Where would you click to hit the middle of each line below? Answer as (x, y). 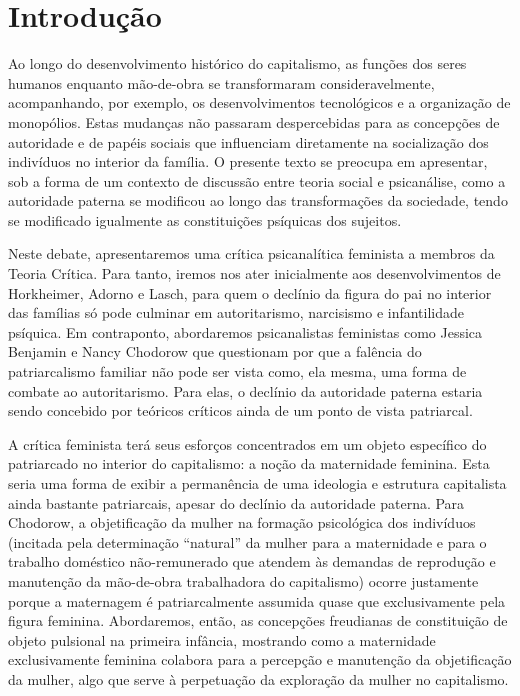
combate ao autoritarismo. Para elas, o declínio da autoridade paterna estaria (245, 390)
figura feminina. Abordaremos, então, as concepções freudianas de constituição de (258, 620)
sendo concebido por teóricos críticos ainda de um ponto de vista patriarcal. (240, 410)
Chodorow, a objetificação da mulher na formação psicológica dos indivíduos (242, 522)
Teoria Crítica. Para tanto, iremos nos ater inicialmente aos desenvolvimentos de (254, 273)
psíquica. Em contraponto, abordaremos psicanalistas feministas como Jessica (245, 331)
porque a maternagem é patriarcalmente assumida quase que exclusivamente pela (257, 600)
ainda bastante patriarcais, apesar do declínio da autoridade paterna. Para (236, 502)
